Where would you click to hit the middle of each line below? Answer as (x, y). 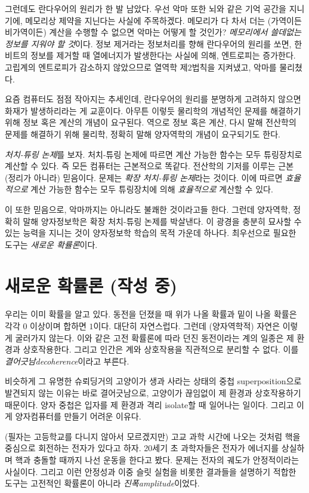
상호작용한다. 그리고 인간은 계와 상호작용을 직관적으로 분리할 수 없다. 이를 (161, 349)
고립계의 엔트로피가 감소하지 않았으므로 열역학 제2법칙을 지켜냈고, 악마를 (141, 67)
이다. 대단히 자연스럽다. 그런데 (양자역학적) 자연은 (187, 326)
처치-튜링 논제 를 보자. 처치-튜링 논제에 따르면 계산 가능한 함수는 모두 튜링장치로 (154, 154)
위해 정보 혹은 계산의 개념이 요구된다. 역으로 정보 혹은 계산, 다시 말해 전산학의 (151, 122)
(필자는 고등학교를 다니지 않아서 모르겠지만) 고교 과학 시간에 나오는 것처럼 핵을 (153, 436)
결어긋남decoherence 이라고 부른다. (67, 361)
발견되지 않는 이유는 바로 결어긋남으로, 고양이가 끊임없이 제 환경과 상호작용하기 (153, 392)
